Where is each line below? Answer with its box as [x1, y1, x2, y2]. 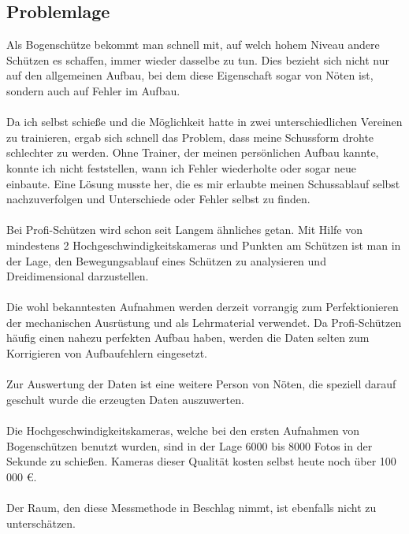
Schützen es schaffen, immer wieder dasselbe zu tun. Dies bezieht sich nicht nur [6, 51, 390, 68]
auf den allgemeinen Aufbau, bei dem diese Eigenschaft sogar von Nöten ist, [6, 67, 374, 83]
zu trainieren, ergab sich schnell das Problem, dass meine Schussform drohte [6, 128, 374, 145]
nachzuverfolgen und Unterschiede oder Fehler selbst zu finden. [6, 191, 310, 207]
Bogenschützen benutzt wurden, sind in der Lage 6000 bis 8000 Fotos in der [6, 437, 373, 454]
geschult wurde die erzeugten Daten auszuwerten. [6, 391, 244, 407]
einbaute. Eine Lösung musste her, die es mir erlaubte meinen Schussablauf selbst [6, 175, 400, 191]
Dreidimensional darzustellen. [6, 268, 149, 284]
